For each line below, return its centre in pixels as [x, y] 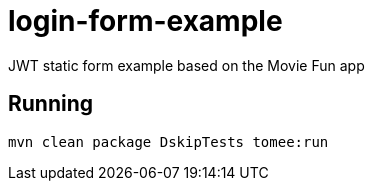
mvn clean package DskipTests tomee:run [168, 141]
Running [51, 104]
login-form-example [145, 21]
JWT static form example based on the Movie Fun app [186, 65]
